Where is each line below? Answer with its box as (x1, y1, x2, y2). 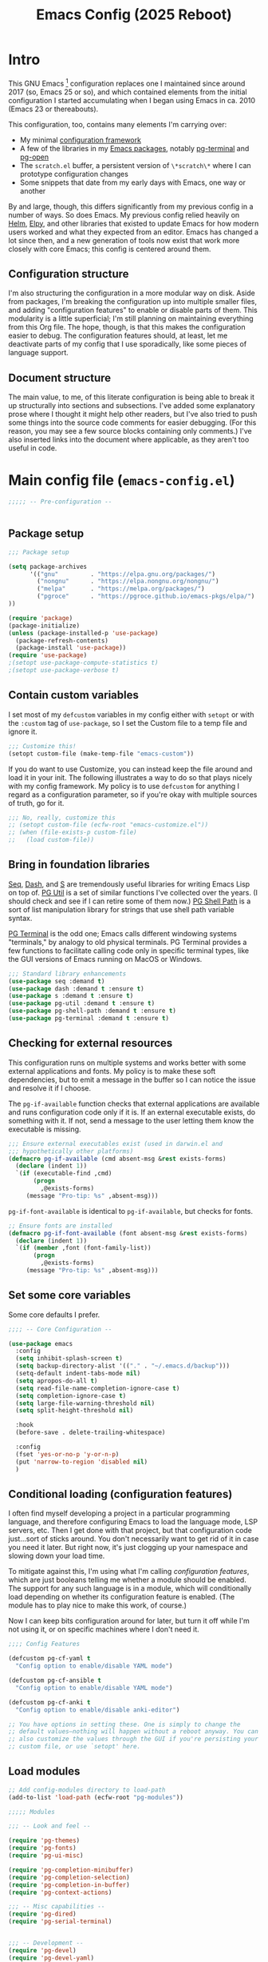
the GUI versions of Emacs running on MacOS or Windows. (8, 954, 203, 963)
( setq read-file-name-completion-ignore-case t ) (15, 1384, 180, 1392)
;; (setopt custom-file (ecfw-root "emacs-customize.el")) (8, 821, 209, 829)
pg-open (19, 152, 49, 162)
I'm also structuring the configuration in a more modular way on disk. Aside (8, 288, 255, 298)
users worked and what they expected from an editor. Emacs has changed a (8, 226, 259, 237)
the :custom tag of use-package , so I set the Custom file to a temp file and (8, 718, 247, 727)
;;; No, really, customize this (8, 814, 116, 822)
